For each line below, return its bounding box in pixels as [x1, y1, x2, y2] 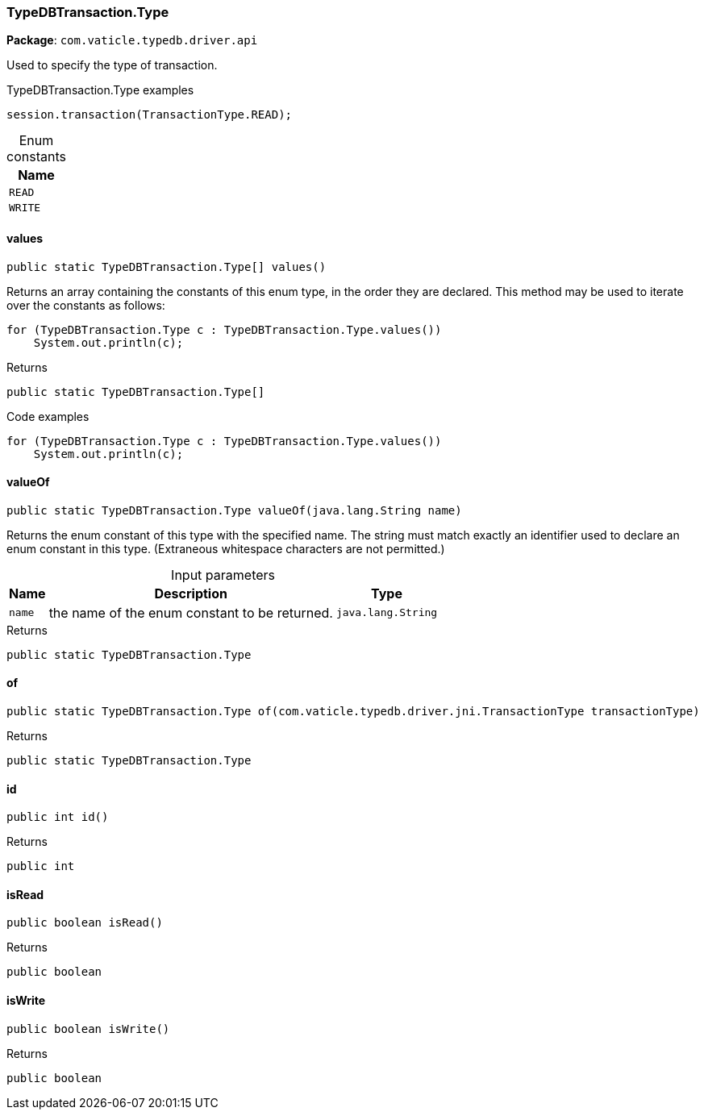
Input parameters [171, 566, 276, 583]
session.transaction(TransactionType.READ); [6, 108, 293, 122]
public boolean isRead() [6, 916, 163, 930]
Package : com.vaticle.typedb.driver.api [6, 33, 258, 48]
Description [154, 585, 227, 602]
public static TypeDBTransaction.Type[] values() [6, 260, 327, 273]
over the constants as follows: [6, 298, 165, 312]
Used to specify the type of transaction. [6, 58, 218, 73]
